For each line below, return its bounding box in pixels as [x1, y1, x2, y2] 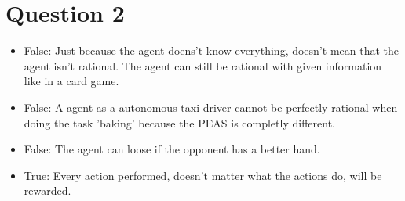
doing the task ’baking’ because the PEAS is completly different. [24, 114, 335, 131]
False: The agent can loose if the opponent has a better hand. [24, 141, 320, 157]
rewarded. [24, 182, 71, 199]
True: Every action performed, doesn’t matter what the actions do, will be [24, 167, 382, 183]
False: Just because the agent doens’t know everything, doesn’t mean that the [24, 42, 399, 59]
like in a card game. [24, 73, 119, 89]
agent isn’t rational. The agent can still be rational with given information [24, 57, 382, 74]
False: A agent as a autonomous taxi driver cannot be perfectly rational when [24, 99, 398, 115]
